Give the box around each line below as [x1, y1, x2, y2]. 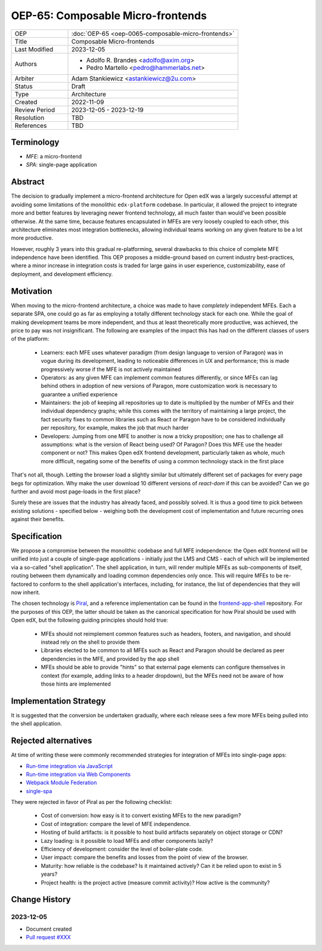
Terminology [11, 137, 60, 147]
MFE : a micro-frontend [26, 153, 82, 160]
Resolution [14, 114, 45, 122]
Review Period [14, 105, 55, 114]
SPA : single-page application [26, 161, 97, 169]
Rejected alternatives [11, 736, 92, 746]
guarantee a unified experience [41, 390, 118, 397]
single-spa [26, 787, 52, 794]
